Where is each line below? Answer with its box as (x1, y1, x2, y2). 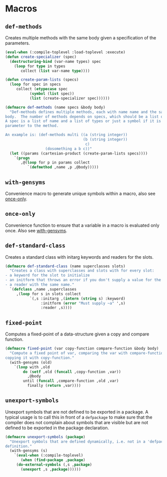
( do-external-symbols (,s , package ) (16, 462, 92, 468)
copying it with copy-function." (5, 355, 75, 360)
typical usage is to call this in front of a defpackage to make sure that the (5, 414, 153, 420)
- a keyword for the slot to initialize (5, 273, 90, 278)
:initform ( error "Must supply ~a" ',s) (40, 301, 126, 306)
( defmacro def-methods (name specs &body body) (5, 105, 106, 110)
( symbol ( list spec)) (29, 91, 75, 96)
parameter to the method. (5, 123, 59, 129)
